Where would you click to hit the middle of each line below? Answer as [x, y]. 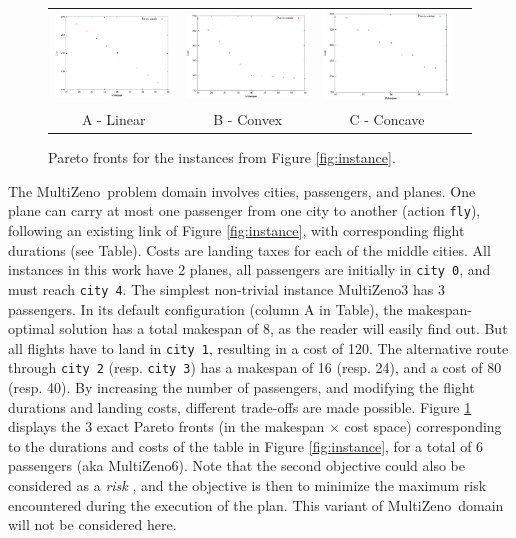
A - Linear [113, 119]
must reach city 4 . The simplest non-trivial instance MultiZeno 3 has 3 [226, 288]
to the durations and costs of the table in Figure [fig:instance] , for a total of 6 [246, 445]
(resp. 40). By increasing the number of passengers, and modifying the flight [241, 387]
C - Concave [387, 119]
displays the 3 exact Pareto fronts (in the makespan [166, 426]
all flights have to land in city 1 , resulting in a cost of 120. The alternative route [258, 347]
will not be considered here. [92, 524]
